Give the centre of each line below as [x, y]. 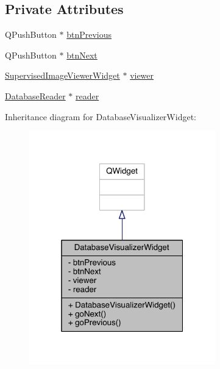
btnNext [82, 55]
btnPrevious [89, 34]
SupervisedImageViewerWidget [62, 75]
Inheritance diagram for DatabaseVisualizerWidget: [101, 116]
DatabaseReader [35, 95]
